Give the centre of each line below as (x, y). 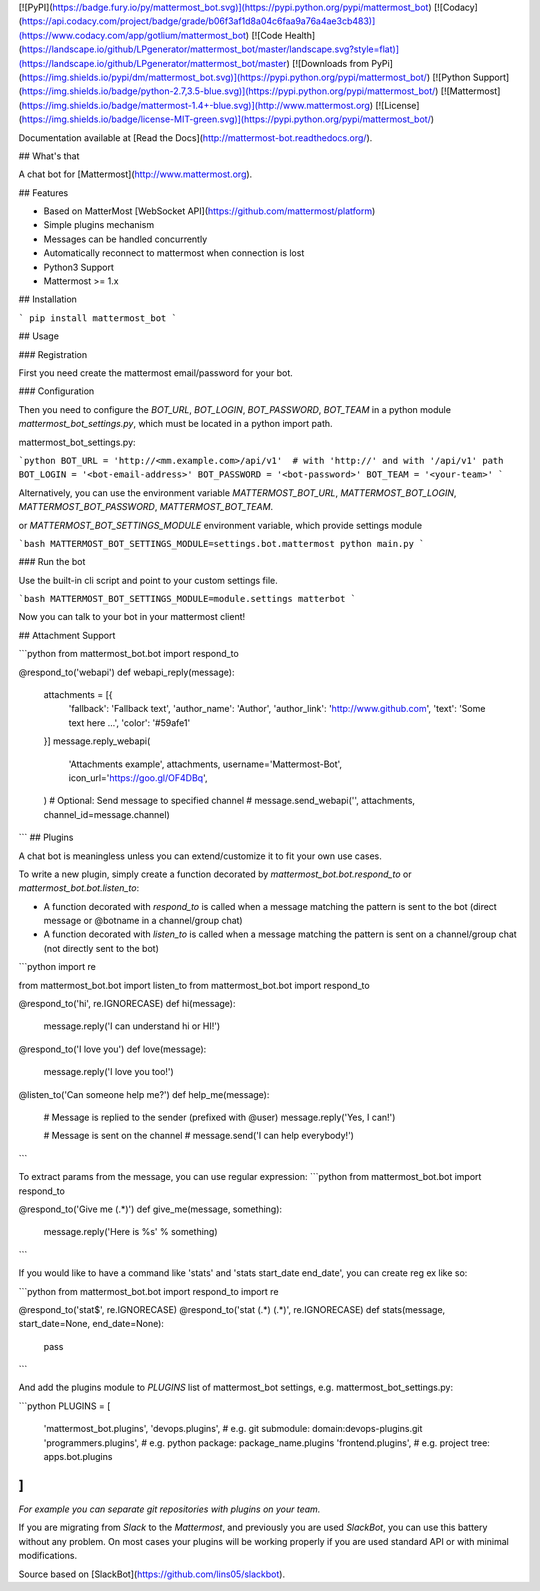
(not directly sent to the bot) (101, 948)
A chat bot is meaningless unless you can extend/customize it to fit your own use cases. (200, 856)
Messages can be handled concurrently (125, 239)
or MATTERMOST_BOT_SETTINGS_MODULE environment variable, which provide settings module (220, 525)
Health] (300, 35)
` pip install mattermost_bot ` (97, 318)
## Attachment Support (67, 635)
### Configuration (56, 391)
